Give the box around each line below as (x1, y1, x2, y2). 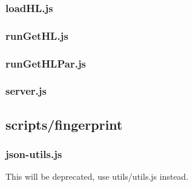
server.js (5, 83, 47, 98)
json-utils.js (5, 147, 62, 162)
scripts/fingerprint (5, 115, 123, 133)
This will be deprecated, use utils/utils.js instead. (5, 170, 189, 183)
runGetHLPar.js (5, 55, 87, 71)
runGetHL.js (5, 28, 68, 43)
